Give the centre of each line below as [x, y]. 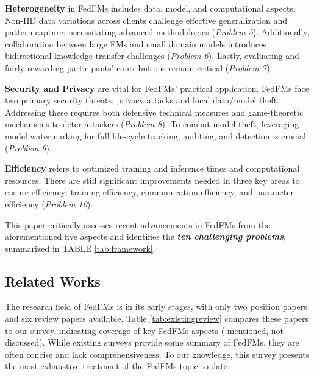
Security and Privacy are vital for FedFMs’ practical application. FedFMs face [157, 88]
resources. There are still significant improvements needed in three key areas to [152, 180]
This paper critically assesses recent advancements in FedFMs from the [138, 224]
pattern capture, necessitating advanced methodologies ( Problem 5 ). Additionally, [157, 32]
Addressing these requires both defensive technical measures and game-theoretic [154, 112]
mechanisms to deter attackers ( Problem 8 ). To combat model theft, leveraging [152, 124]
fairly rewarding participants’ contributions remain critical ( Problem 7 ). [139, 67]
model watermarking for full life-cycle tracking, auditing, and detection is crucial [155, 135]
